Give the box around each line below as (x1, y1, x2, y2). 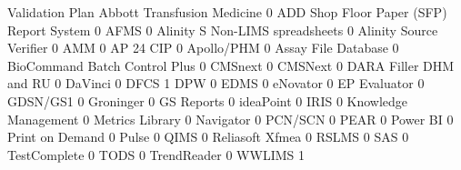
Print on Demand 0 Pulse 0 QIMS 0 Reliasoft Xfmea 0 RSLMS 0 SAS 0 (7, 127, 409, 146)
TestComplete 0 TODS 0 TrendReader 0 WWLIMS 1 (7, 145, 305, 164)
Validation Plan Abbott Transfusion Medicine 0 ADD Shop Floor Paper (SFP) (7, 3, 447, 21)
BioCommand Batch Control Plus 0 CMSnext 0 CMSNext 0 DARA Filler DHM (7, 55, 455, 75)
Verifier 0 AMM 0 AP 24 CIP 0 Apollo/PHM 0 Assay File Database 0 (7, 38, 399, 57)
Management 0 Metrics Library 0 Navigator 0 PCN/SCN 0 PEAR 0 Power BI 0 (7, 109, 454, 128)
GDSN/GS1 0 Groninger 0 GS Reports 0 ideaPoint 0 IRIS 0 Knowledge (7, 91, 408, 110)
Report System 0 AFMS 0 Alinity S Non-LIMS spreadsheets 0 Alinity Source (7, 20, 438, 39)
